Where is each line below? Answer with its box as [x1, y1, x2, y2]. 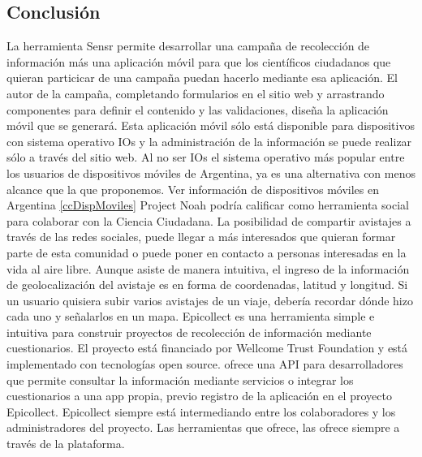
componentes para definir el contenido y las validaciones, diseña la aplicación [6, 101, 389, 118]
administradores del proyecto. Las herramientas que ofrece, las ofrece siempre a [6, 419, 400, 436]
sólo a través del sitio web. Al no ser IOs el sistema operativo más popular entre [6, 149, 405, 166]
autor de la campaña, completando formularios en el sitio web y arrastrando [6, 84, 385, 101]
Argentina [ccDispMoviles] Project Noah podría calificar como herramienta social [6, 196, 409, 213]
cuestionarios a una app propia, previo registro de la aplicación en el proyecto [6, 387, 392, 404]
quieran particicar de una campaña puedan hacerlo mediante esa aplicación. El [6, 69, 398, 86]
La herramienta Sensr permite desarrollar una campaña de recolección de [6, 37, 370, 54]
